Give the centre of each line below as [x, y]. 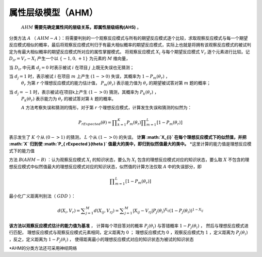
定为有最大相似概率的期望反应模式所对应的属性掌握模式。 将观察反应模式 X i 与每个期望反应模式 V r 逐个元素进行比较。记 [129, 52]
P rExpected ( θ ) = [95, 123]
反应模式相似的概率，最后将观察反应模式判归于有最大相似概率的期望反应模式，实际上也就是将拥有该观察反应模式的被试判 [130, 45]
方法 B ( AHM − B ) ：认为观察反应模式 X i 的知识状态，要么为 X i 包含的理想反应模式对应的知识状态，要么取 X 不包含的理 [129, 160]
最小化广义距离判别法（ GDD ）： [42, 196]
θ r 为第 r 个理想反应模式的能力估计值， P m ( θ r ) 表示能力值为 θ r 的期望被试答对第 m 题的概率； [116, 84]
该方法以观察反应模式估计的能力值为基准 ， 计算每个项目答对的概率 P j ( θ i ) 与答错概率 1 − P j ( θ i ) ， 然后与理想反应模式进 [129, 226]
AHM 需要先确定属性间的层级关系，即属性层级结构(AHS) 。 [81, 27]
